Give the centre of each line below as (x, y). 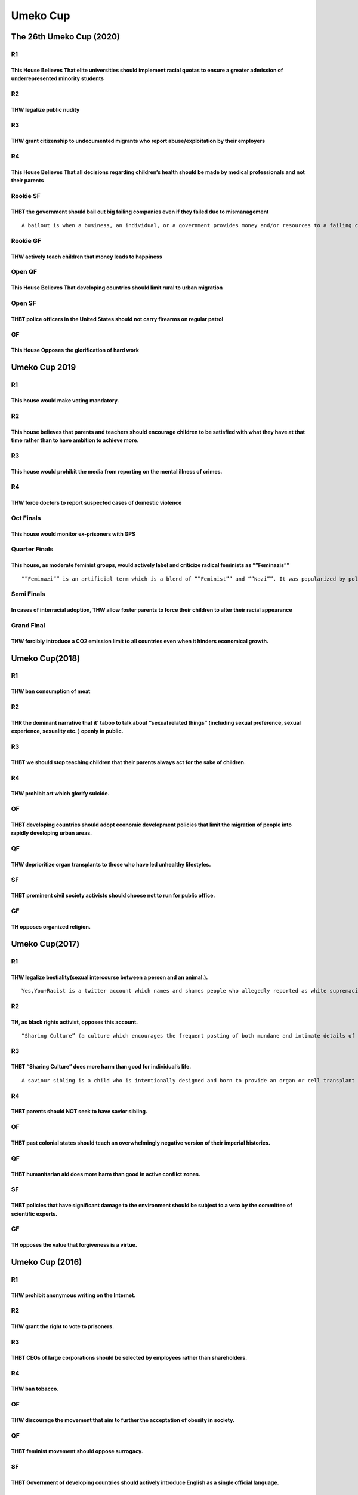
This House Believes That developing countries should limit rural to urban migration (117, 288)
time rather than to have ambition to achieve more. (75, 440)
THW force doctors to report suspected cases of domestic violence (96, 503)
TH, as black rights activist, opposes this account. (75, 1022)
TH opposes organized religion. (51, 927)
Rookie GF (26, 240)
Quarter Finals (32, 549)
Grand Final (28, 625)
